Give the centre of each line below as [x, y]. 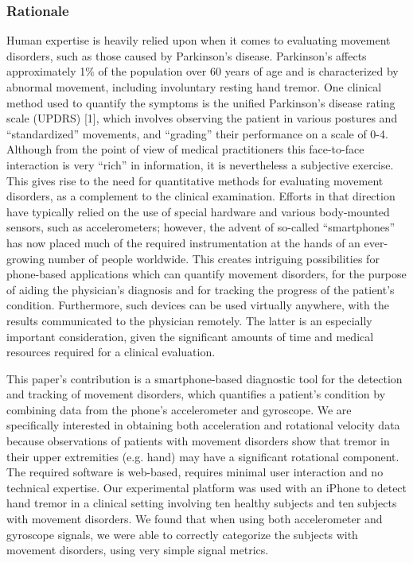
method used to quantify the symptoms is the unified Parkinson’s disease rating [201, 102]
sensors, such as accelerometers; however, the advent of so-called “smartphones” [201, 227]
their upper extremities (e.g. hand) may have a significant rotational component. [203, 456]
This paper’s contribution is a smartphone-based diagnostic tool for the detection [205, 378]
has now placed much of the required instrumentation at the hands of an [183, 242]
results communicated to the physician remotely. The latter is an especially [189, 320]
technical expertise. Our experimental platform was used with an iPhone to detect [207, 487]
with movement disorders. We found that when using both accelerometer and [195, 519]
